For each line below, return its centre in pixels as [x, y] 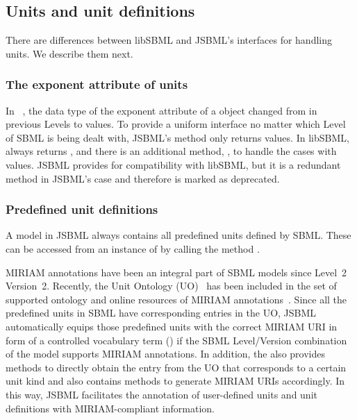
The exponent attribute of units [97, 84]
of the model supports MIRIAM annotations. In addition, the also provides [165, 354]
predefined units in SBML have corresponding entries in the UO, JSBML [161, 313]
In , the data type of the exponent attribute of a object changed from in [161, 110]
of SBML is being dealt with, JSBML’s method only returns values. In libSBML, [177, 137]
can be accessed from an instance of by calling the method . [133, 248]
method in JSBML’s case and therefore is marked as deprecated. [143, 178]
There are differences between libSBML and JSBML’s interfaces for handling [169, 40]
